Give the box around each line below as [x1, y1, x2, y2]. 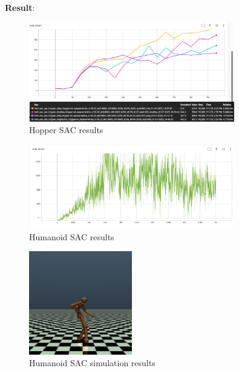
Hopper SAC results [29, 123, 103, 136]
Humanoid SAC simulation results [29, 356, 156, 369]
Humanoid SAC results [29, 230, 114, 243]
